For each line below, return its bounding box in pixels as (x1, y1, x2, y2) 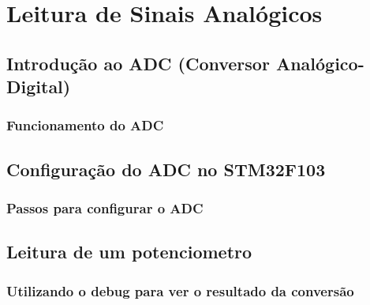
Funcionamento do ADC (6, 115, 164, 135)
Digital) (6, 74, 71, 99)
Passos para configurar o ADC (6, 198, 204, 218)
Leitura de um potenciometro (6, 239, 252, 264)
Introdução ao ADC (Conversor (6, 51, 270, 75)
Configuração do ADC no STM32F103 (6, 156, 326, 181)
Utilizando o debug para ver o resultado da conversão (6, 281, 354, 300)
